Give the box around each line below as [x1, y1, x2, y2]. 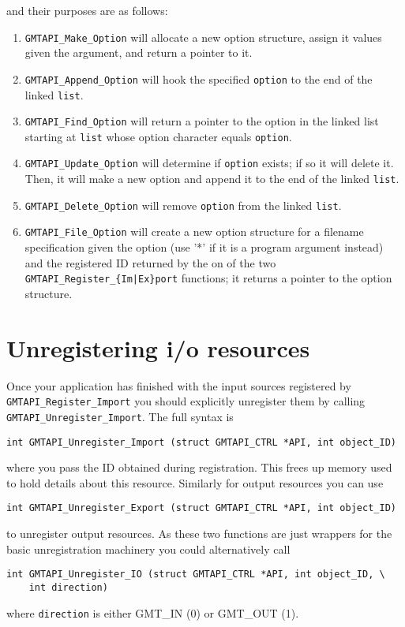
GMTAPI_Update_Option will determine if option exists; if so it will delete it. [24, 155, 394, 171]
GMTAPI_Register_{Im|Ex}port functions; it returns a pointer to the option [24, 270, 392, 286]
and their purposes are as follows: [6, 2, 168, 18]
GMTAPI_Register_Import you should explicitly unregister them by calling [6, 393, 366, 409]
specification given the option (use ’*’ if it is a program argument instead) [24, 239, 384, 256]
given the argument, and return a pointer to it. [24, 44, 253, 61]
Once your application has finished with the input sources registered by [6, 377, 351, 394]
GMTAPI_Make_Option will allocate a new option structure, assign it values [24, 28, 382, 45]
